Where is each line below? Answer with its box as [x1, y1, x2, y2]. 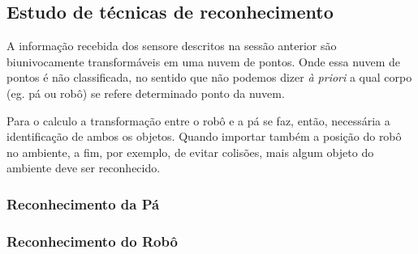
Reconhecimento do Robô [6, 231, 178, 251]
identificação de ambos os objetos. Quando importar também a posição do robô [6, 128, 402, 145]
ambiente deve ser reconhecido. [6, 159, 161, 176]
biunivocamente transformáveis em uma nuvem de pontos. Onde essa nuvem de [6, 53, 400, 70]
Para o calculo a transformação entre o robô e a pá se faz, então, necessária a [6, 112, 390, 129]
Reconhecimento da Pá [6, 193, 160, 214]
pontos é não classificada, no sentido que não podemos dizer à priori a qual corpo [6, 69, 412, 86]
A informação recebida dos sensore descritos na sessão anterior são [6, 37, 337, 54]
